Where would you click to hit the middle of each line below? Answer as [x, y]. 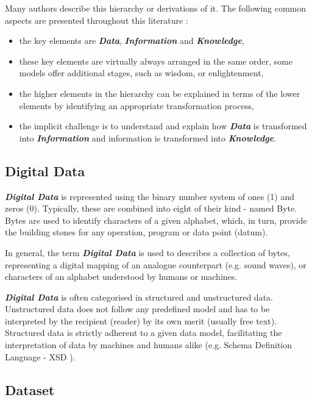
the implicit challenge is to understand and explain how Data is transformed [163, 126]
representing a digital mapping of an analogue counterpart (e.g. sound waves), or [156, 264]
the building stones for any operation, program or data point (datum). [136, 232]
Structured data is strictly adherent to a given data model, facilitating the [144, 333]
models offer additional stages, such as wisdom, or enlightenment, [141, 73]
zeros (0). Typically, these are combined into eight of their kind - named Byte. [151, 208]
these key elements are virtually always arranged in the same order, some [156, 61]
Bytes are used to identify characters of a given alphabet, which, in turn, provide [156, 220]
